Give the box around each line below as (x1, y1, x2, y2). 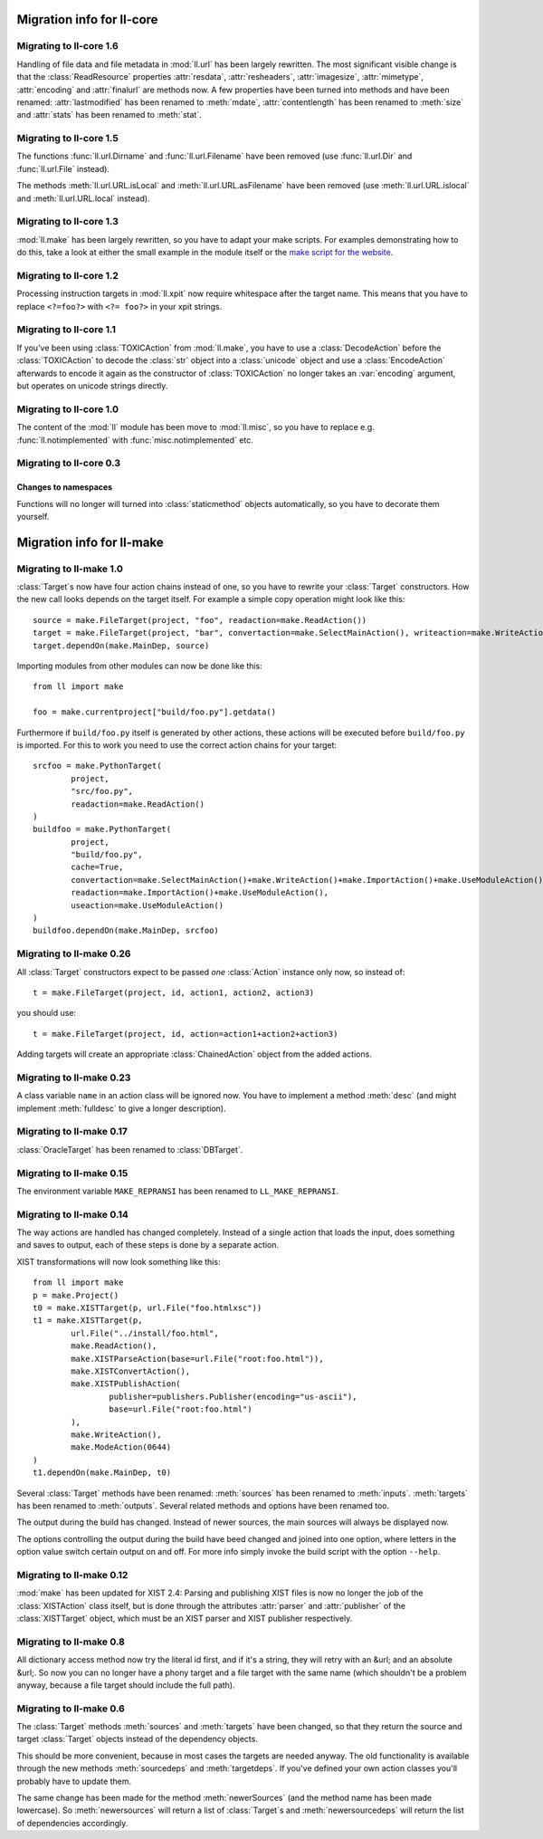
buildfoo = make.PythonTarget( (33, 824, 172, 835)
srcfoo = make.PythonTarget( (33, 761, 162, 771)
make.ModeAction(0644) (71, 1442, 172, 1452)
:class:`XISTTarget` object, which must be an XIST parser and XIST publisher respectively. (16, 1613, 353, 1623)
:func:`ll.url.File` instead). (16, 163, 110, 174)
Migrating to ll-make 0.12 (16, 1568, 129, 1581)
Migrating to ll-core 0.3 (16, 457, 121, 470)
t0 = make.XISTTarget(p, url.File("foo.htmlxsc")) (33, 1303, 262, 1313)
